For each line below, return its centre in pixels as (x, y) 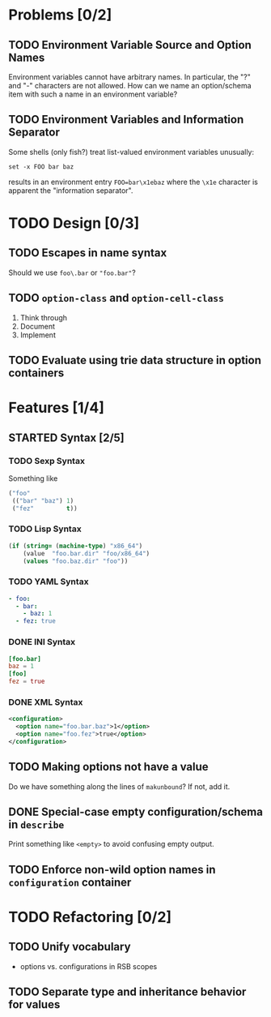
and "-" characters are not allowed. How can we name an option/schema (130, 86)
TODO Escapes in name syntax (88, 253)
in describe (36, 825)
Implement (38, 335)
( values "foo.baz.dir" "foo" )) (76, 561)
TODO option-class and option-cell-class (116, 298)
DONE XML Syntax (46, 702)
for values (34, 1004)
